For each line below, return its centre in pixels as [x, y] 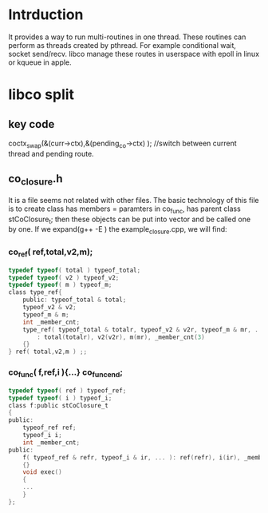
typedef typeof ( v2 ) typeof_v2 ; [64, 277]
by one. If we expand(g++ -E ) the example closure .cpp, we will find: [118, 231]
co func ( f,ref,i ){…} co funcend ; [66, 373]
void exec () [42, 472]
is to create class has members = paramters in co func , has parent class [124, 209]
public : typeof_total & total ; [75, 300]
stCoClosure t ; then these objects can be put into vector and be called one [130, 220]
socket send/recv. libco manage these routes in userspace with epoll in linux [134, 54]
